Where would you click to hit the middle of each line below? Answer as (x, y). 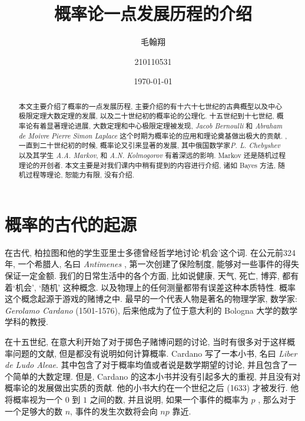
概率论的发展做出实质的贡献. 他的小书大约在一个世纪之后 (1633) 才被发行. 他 (152, 388)
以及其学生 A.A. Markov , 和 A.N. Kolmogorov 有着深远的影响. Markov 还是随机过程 (152, 155)
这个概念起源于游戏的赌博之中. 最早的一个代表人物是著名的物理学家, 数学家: (151, 299)
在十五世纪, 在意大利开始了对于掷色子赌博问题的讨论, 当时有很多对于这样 (146, 342)
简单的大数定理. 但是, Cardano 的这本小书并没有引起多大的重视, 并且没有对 (157, 376)
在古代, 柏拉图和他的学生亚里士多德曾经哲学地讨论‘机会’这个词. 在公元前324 (150, 252)
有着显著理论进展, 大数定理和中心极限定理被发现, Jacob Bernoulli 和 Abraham (158, 126)
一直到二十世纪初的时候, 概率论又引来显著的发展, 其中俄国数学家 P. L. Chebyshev (149, 145)
